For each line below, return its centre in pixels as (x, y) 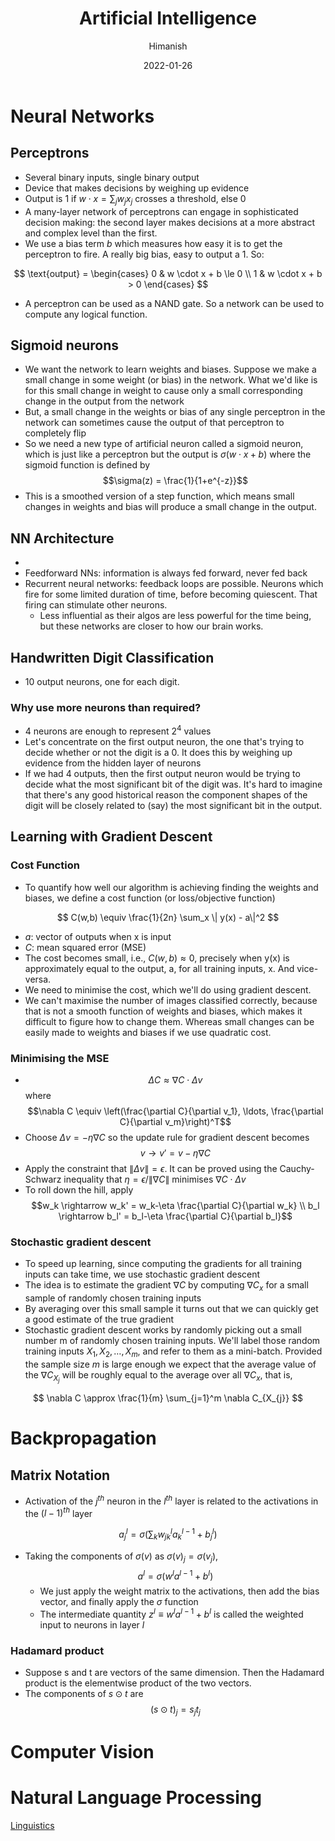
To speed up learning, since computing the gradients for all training (163, 1264)
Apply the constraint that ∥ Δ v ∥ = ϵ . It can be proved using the (151, 1168)
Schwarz (43, 1179)
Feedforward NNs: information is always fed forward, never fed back (166, 573)
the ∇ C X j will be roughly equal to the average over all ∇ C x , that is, (158, 1376)
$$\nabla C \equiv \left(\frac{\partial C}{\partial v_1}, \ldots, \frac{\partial (175, 1111)
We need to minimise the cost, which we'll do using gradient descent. (168, 989)
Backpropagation (83, 1438)
